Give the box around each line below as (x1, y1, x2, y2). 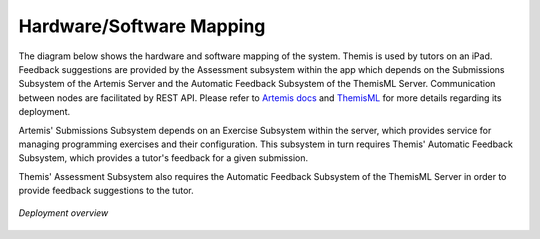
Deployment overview (18, 207, 109, 219)
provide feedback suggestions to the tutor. (18, 185, 194, 197)
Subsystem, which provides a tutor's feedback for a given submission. (18, 152, 309, 164)
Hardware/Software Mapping (18, 15, 266, 37)
